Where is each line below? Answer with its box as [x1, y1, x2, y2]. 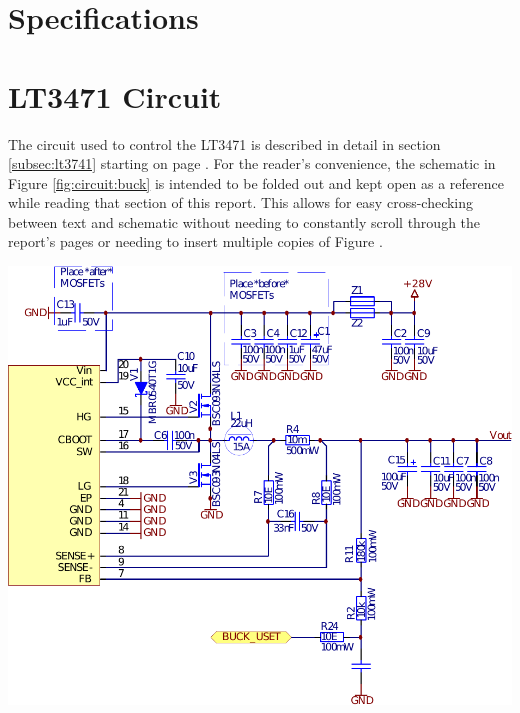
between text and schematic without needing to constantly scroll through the [8, 211, 481, 232]
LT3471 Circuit [8, 75, 222, 116]
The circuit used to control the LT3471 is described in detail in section [8, 133, 441, 154]
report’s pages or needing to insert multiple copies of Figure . [8, 231, 383, 252]
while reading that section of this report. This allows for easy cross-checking [8, 192, 474, 213]
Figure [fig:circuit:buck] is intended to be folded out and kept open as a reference [8, 172, 504, 193]
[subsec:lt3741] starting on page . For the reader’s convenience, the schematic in [8, 153, 496, 174]
